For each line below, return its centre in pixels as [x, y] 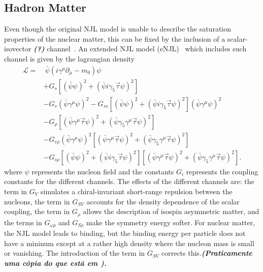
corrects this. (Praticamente [207, 253]
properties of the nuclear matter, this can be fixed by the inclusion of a [115, 38]
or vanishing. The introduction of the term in [75, 253]
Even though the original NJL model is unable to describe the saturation [118, 29]
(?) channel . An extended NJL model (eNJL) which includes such [140, 49]
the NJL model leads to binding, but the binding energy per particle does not [125, 233]
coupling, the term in [37, 211]
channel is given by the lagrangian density [70, 58]
